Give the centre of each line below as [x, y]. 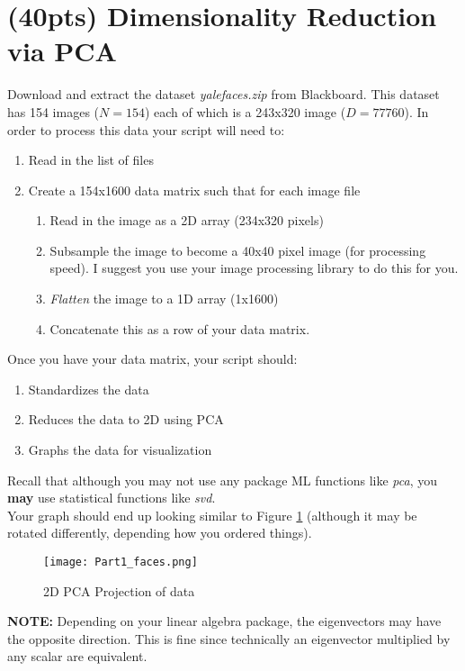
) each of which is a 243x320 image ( [245, 111]
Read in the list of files [91, 160]
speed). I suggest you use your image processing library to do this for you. [254, 268]
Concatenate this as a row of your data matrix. [180, 328]
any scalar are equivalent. [77, 656]
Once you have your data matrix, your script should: [152, 359]
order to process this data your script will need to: [146, 129]
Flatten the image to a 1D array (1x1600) [164, 299]
